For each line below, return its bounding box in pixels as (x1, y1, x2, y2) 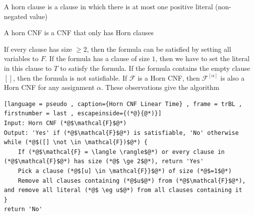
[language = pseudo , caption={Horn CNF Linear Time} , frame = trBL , (4, 100, 242, 107)
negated (4, 11, 27, 21)
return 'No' (4, 206, 43, 213)
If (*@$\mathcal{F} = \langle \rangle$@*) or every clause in (18, 148, 225, 155)
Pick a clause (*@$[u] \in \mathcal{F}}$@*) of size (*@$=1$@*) (18, 167, 232, 174)
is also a (220, 72, 245, 83)
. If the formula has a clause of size (45, 53, 150, 64)
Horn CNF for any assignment (4, 82, 95, 92)
